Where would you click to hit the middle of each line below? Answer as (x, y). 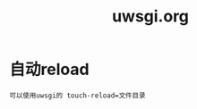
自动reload (49, 70)
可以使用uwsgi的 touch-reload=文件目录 (77, 96)
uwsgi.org (150, 17)
